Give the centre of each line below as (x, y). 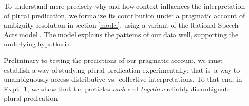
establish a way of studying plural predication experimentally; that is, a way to (122, 69)
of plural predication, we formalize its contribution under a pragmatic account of (124, 15)
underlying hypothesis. (38, 44)
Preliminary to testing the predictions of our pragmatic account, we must (114, 60)
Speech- (230, 25)
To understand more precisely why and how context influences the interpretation (124, 6)
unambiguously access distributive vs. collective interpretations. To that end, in (123, 79)
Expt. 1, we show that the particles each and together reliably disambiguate (117, 88)
